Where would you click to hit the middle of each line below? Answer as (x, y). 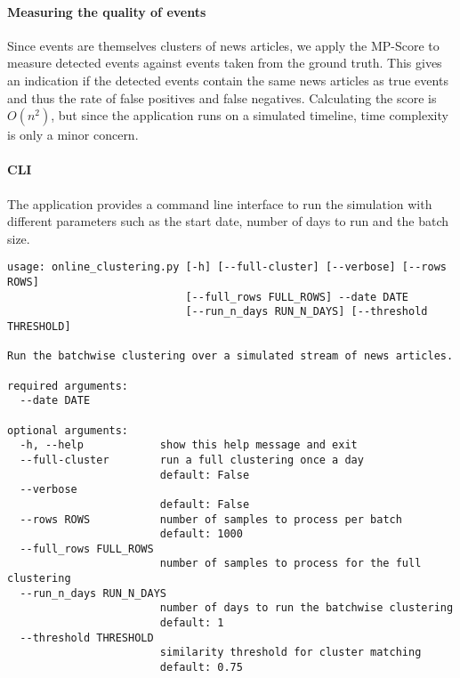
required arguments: (68, 386)
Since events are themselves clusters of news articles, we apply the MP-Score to (223, 45)
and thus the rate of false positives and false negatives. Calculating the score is (222, 97)
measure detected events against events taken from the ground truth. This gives (225, 63)
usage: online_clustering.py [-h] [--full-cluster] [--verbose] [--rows (227, 267)
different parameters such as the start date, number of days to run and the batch (228, 221)
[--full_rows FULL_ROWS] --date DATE (297, 297)
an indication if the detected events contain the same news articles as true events (228, 80)
